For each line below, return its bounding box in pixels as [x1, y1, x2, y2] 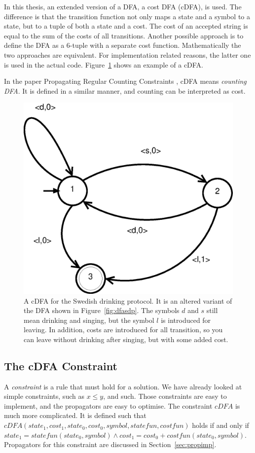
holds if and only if [192, 420, 249, 430]
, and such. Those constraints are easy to [103, 391, 227, 401]
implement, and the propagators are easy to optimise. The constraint [4, 400, 213, 411]
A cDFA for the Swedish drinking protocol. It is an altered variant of [24, 295, 232, 306]
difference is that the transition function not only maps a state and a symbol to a [4, 11, 251, 21]
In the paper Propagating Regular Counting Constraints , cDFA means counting [4, 76, 247, 86]
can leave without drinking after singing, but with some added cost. [24, 334, 228, 344]
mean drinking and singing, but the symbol [24, 314, 154, 325]
